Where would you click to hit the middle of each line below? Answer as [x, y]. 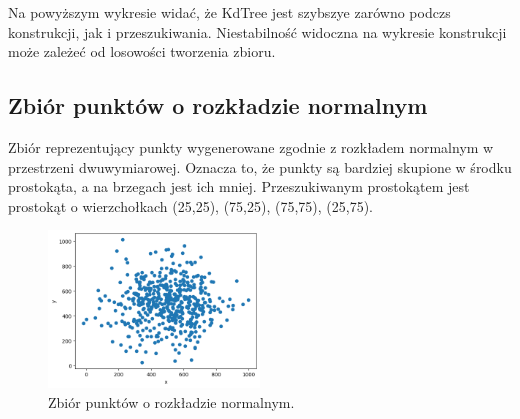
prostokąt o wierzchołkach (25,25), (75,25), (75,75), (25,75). [190, 205]
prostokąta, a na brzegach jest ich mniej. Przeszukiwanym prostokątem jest [239, 186]
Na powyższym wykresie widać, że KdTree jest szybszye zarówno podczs [229, 12]
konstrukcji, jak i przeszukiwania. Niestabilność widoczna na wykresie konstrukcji [257, 31]
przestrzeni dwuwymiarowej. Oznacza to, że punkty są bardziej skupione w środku [260, 166]
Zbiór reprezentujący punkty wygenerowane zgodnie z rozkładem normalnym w [251, 146]
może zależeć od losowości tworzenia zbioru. [142, 51]
